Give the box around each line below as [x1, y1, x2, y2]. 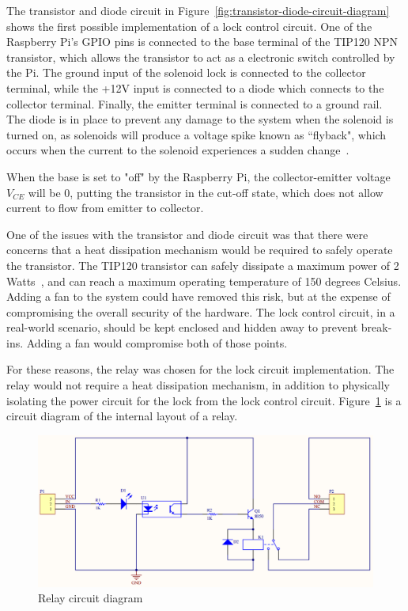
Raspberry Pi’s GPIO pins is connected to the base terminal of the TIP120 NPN [6, 33, 399, 50]
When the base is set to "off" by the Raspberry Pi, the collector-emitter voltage [6, 168, 391, 184]
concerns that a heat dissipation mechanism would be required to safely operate [6, 241, 393, 258]
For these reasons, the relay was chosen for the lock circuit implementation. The [6, 361, 395, 378]
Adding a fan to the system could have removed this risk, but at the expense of [6, 288, 391, 305]
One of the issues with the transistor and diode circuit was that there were [6, 226, 368, 242]
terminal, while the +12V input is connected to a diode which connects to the [6, 79, 384, 96]
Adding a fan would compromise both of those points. [26, 334, 288, 351]
